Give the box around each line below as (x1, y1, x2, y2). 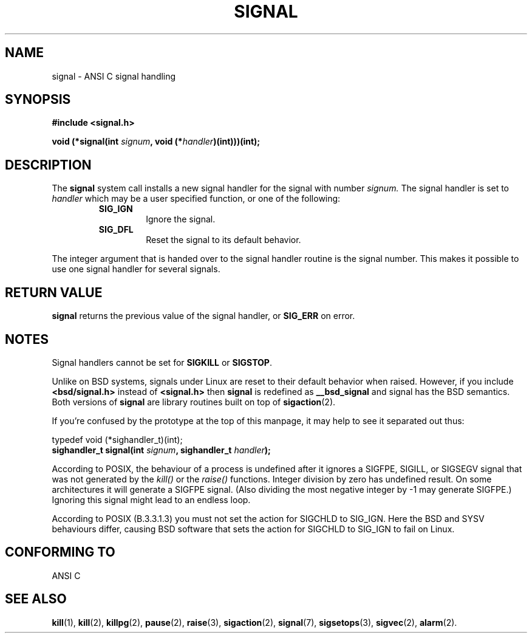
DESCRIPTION (5, 157, 92, 173)
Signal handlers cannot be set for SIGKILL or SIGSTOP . (52, 357, 272, 368)
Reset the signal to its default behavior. (146, 235, 301, 245)
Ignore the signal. (146, 214, 216, 225)
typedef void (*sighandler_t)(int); (52, 434, 183, 445)
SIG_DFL (98, 224, 134, 235)
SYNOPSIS (5, 92, 71, 108)
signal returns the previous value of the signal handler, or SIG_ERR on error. (52, 310, 355, 321)
